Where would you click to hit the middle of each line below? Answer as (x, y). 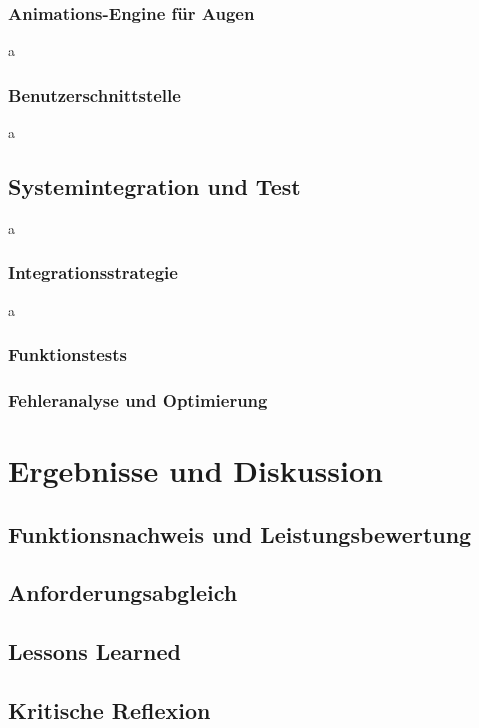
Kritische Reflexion (109, 710)
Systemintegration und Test (154, 186)
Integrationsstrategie (93, 272)
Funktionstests (68, 354)
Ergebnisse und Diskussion (195, 470)
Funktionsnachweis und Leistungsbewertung (240, 533)
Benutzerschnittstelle (94, 94)
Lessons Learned (94, 651)
